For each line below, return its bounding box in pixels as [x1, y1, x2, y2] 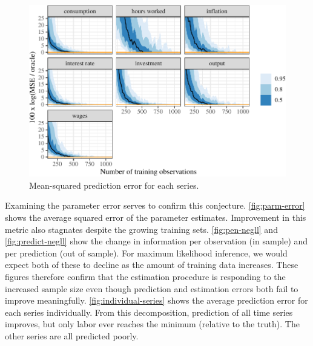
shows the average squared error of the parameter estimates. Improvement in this [5, 211, 306, 224]
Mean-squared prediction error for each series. [29, 178, 199, 191]
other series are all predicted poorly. [5, 330, 139, 342]
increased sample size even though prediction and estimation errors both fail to [5, 282, 298, 295]
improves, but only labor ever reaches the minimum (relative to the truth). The [5, 318, 300, 330]
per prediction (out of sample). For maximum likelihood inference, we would [5, 246, 288, 259]
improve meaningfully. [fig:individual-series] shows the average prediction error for [5, 294, 308, 307]
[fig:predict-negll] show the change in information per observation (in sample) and [5, 235, 308, 247]
